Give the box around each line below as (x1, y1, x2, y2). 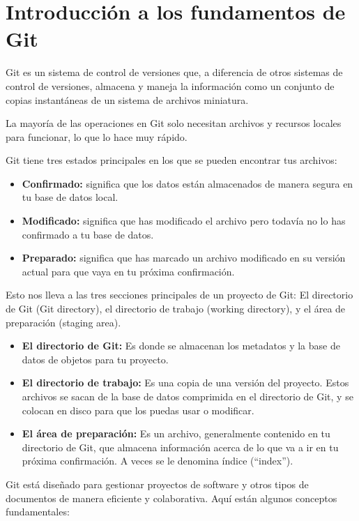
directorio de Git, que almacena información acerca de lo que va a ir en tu (22, 439, 339, 454)
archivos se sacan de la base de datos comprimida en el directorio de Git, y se (22, 389, 353, 403)
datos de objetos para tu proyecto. (22, 352, 169, 366)
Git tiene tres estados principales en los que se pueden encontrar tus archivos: (6, 153, 337, 167)
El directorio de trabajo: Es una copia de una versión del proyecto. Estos (22, 375, 349, 390)
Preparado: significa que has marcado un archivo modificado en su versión (22, 250, 346, 265)
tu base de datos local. (22, 190, 119, 204)
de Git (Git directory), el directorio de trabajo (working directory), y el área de (6, 301, 346, 316)
